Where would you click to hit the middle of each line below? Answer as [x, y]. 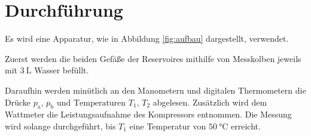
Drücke [18, 102]
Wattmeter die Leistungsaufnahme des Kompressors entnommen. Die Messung [148, 114]
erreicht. [246, 126]
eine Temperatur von [168, 126]
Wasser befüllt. [62, 70]
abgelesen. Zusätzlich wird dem [210, 102]
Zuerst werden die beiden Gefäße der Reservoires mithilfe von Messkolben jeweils [153, 58]
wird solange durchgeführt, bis [60, 126]
